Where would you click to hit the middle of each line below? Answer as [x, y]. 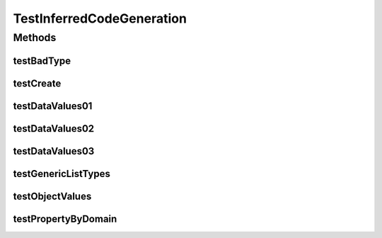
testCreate [37, 83]
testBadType [42, 61]
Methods [35, 38]
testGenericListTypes [62, 174]
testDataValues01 [53, 106]
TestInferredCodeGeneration [100, 18]
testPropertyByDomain [65, 219]
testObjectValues [52, 196]
